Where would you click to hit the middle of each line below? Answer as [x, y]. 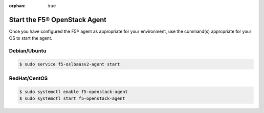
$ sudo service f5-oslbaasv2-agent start [70, 64]
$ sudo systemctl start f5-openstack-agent [72, 99]
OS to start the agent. [31, 38]
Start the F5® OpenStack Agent [58, 20]
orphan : [17, 6]
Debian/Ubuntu [28, 51]
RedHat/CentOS [29, 78]
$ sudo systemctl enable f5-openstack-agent [74, 91]
